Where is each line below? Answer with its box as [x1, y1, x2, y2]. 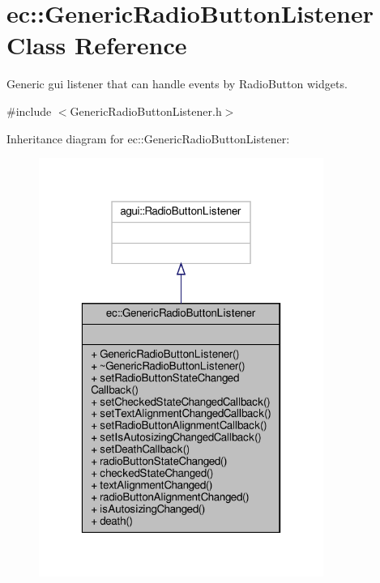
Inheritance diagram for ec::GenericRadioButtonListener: [6, 130, 290, 147]
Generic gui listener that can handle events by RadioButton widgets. [6, 75, 348, 92]
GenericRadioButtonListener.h [70, 102, 222, 119]
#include [6, 102, 52, 119]
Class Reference [6, 28, 187, 62]
